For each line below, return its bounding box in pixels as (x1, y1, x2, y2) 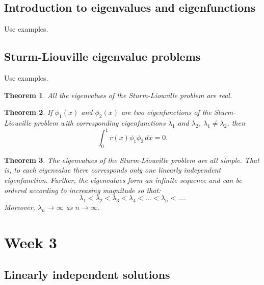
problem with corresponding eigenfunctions (34, 117, 166, 128)
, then (227, 117, 245, 128)
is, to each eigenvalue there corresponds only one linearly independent (4, 164, 221, 175)
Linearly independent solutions (4, 267, 170, 282)
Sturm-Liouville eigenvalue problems (4, 49, 201, 64)
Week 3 (4, 231, 57, 252)
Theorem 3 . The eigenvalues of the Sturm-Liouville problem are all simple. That (4, 154, 259, 165)
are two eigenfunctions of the (121, 107, 212, 117)
